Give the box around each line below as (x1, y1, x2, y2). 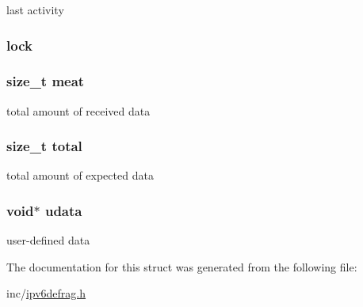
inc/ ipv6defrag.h (6, 285, 86, 301)
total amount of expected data (6, 167, 154, 184)
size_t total (6, 136, 82, 156)
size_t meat (6, 71, 85, 91)
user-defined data (6, 232, 90, 248)
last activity (6, 2, 64, 17)
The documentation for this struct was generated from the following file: (6, 258, 357, 275)
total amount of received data (6, 102, 151, 119)
